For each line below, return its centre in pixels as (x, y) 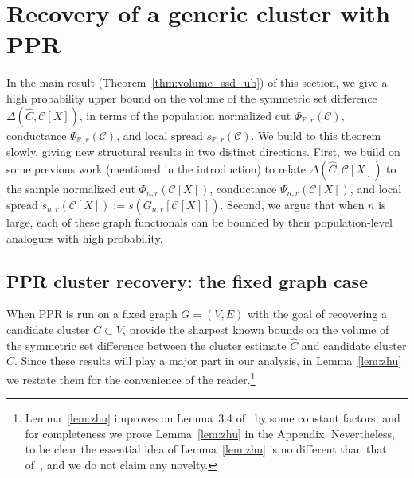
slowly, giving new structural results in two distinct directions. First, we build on (203, 151)
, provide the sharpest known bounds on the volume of (256, 329)
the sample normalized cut (71, 188)
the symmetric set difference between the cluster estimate (146, 345)
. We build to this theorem (316, 135)
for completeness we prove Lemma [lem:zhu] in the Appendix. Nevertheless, (210, 433)
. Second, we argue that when (292, 204)
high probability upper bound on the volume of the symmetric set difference (192, 97)
